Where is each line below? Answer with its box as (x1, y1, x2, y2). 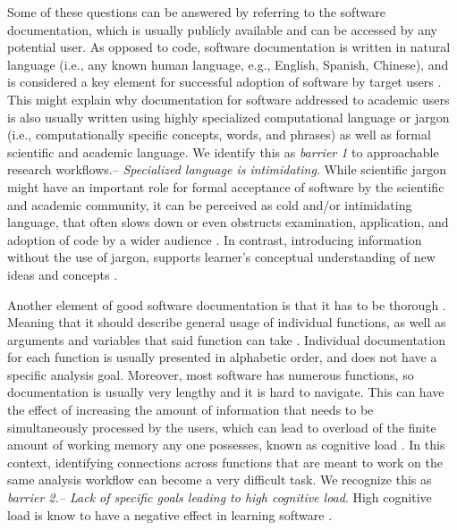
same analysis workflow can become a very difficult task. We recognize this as (7, 470, 432, 489)
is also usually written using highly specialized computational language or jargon (7, 107, 450, 126)
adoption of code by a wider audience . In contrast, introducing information (7, 230, 422, 248)
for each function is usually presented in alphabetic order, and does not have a (7, 348, 437, 366)
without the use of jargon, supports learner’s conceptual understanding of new (7, 248, 436, 266)
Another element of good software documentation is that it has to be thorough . (7, 295, 446, 314)
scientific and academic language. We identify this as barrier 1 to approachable (7, 142, 439, 161)
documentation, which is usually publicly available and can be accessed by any (7, 20, 437, 38)
